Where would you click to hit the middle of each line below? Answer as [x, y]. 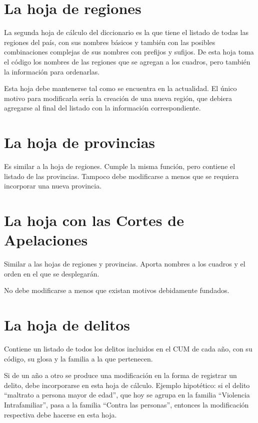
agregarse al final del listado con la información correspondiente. [102, 108]
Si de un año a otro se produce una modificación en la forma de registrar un [120, 375]
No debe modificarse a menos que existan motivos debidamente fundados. [117, 290]
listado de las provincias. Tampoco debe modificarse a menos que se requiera [121, 176]
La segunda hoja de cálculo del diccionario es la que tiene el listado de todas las [126, 32]
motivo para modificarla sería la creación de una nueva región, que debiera [118, 98]
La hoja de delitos [67, 325]
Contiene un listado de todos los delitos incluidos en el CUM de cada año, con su [128, 348]
